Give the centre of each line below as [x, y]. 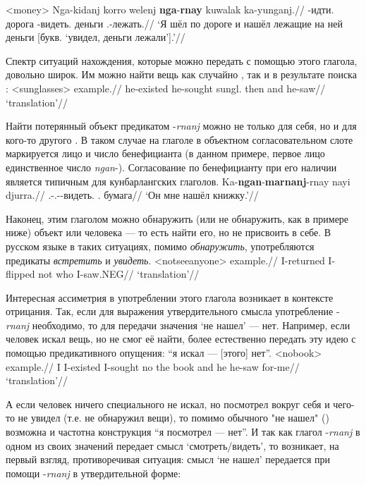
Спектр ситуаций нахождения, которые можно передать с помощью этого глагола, [182, 60]
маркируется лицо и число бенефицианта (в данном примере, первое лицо [165, 153]
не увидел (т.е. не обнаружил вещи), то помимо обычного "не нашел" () [173, 418]
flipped [20, 274]
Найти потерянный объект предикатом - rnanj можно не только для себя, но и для [181, 126]
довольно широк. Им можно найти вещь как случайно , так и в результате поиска [181, 74]
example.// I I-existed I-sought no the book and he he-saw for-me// [153, 366]
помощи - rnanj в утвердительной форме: [93, 473]
